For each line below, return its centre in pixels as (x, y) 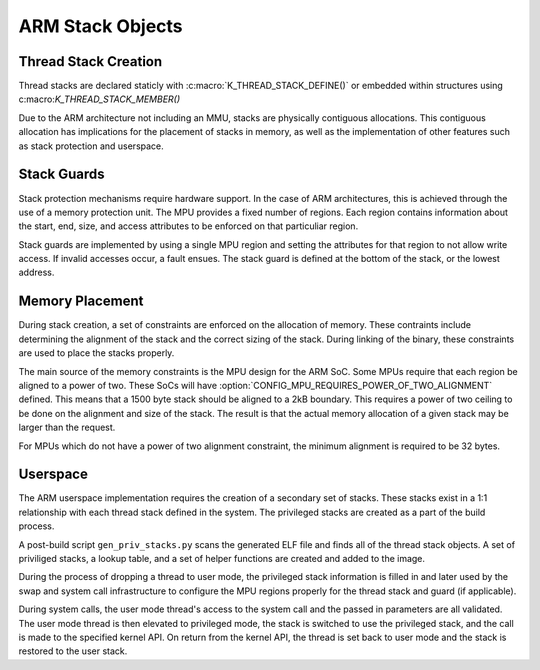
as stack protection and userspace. (91, 146)
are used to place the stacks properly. (96, 353)
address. (36, 272)
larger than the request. (67, 427)
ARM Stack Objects (101, 26)
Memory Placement (81, 301)
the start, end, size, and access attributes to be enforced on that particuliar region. (188, 226)
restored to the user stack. (73, 651)
